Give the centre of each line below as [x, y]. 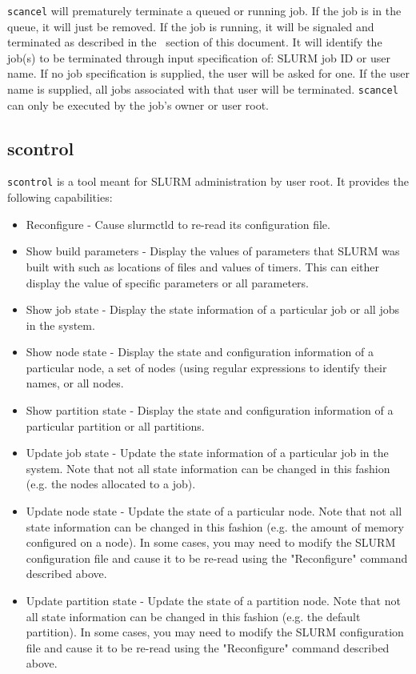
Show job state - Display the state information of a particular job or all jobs [212, 309]
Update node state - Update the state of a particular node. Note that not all [214, 511]
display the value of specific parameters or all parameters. [168, 282]
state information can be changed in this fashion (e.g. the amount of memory [215, 526]
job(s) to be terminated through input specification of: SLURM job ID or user [199, 57]
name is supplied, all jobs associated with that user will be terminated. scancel [203, 89]
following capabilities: [60, 197]
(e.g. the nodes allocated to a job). [111, 484]
